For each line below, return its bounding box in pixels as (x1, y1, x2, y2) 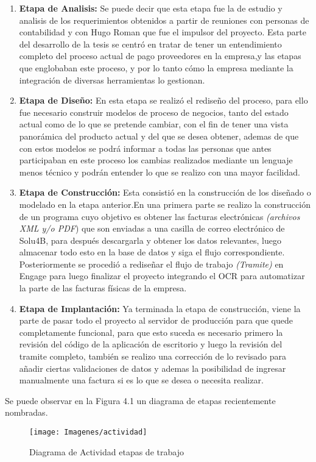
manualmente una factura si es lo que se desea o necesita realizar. (19, 374, 264, 386)
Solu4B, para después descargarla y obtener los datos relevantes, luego (19, 233, 281, 246)
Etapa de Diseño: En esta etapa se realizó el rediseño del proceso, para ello (19, 94, 308, 107)
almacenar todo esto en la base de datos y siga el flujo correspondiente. (19, 246, 285, 258)
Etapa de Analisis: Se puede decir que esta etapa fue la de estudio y (19, 2, 283, 14)
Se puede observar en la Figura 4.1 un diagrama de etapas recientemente (5, 394, 276, 407)
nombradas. (5, 406, 48, 419)
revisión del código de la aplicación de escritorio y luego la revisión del (19, 338, 283, 350)
